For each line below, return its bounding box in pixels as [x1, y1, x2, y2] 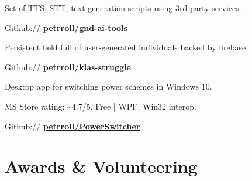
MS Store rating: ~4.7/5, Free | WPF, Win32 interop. [5, 100, 196, 112]
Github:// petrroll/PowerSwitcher [5, 119, 140, 132]
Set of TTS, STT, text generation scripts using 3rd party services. [5, 2, 241, 13]
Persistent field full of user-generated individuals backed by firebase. [5, 41, 248, 53]
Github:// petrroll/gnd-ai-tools [5, 21, 127, 33]
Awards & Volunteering [5, 154, 198, 178]
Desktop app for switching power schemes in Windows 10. [5, 80, 212, 93]
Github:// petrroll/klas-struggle [5, 60, 131, 73]
